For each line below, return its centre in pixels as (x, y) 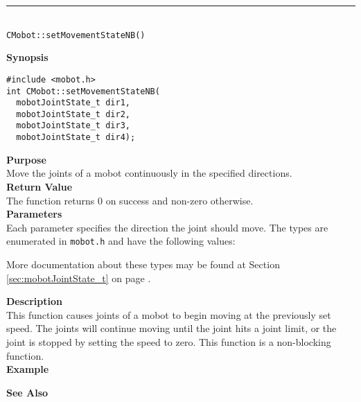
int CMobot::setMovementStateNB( (83, 91)
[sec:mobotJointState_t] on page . (79, 278)
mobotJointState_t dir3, (73, 126)
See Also (27, 392)
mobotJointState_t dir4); (76, 138)
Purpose (26, 159)
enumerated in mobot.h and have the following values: (121, 241)
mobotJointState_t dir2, (73, 114)
